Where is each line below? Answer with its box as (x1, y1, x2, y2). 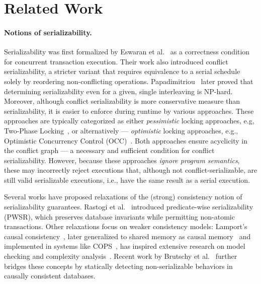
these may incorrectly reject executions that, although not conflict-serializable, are (4, 165, 257, 175)
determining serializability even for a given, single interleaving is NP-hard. (4, 86, 233, 96)
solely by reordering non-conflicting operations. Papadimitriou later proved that (4, 76, 253, 86)
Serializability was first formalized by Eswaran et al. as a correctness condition (4, 46, 250, 57)
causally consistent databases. (4, 270, 96, 281)
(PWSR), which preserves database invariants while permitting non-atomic (4, 211, 235, 222)
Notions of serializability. (4, 27, 92, 37)
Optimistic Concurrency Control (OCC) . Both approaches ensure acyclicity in (4, 135, 248, 146)
